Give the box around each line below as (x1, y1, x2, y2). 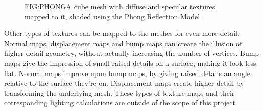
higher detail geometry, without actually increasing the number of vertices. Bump (4, 48, 259, 58)
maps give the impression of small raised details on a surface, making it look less (4, 57, 256, 68)
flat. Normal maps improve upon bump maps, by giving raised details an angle (4, 67, 250, 78)
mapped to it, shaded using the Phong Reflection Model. (25, 11, 202, 21)
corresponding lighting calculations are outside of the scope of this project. (4, 97, 237, 108)
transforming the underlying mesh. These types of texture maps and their (4, 87, 235, 98)
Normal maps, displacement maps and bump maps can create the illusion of (4, 38, 242, 48)
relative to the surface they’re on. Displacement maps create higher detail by (4, 78, 244, 88)
